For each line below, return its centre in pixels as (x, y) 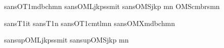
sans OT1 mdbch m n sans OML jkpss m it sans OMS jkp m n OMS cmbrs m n (112, 6)
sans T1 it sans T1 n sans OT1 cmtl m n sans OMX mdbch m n (89, 23)
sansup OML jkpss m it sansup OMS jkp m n (66, 40)
